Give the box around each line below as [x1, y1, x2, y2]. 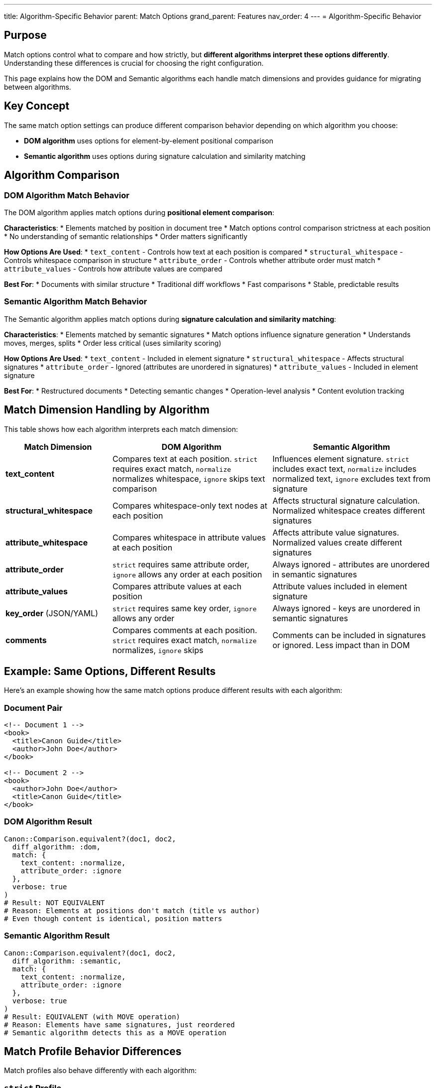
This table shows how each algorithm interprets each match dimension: [4, 424, 238, 433]
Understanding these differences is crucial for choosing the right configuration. [4, 58, 264, 67]
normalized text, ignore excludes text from [272, 473, 431, 484]
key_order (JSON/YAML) [5, 608, 99, 618]
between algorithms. [4, 82, 71, 91]
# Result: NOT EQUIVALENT [4, 898, 105, 907]
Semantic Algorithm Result [4, 931, 110, 941]
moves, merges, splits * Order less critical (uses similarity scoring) [4, 338, 221, 347]
